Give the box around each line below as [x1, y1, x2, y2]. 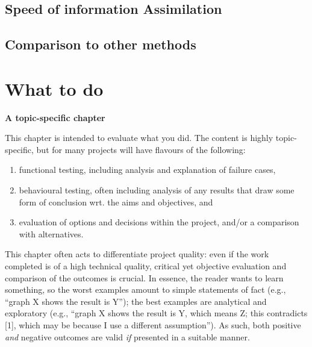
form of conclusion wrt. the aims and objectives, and [19, 195, 213, 208]
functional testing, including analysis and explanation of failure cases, [19, 163, 276, 176]
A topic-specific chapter [5, 111, 105, 123]
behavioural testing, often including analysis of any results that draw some [19, 184, 295, 196]
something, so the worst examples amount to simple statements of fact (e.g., [5, 283, 286, 296]
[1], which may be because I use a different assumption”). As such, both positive [5, 319, 301, 331]
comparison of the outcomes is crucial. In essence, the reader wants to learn [5, 271, 284, 284]
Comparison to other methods [5, 35, 196, 54]
